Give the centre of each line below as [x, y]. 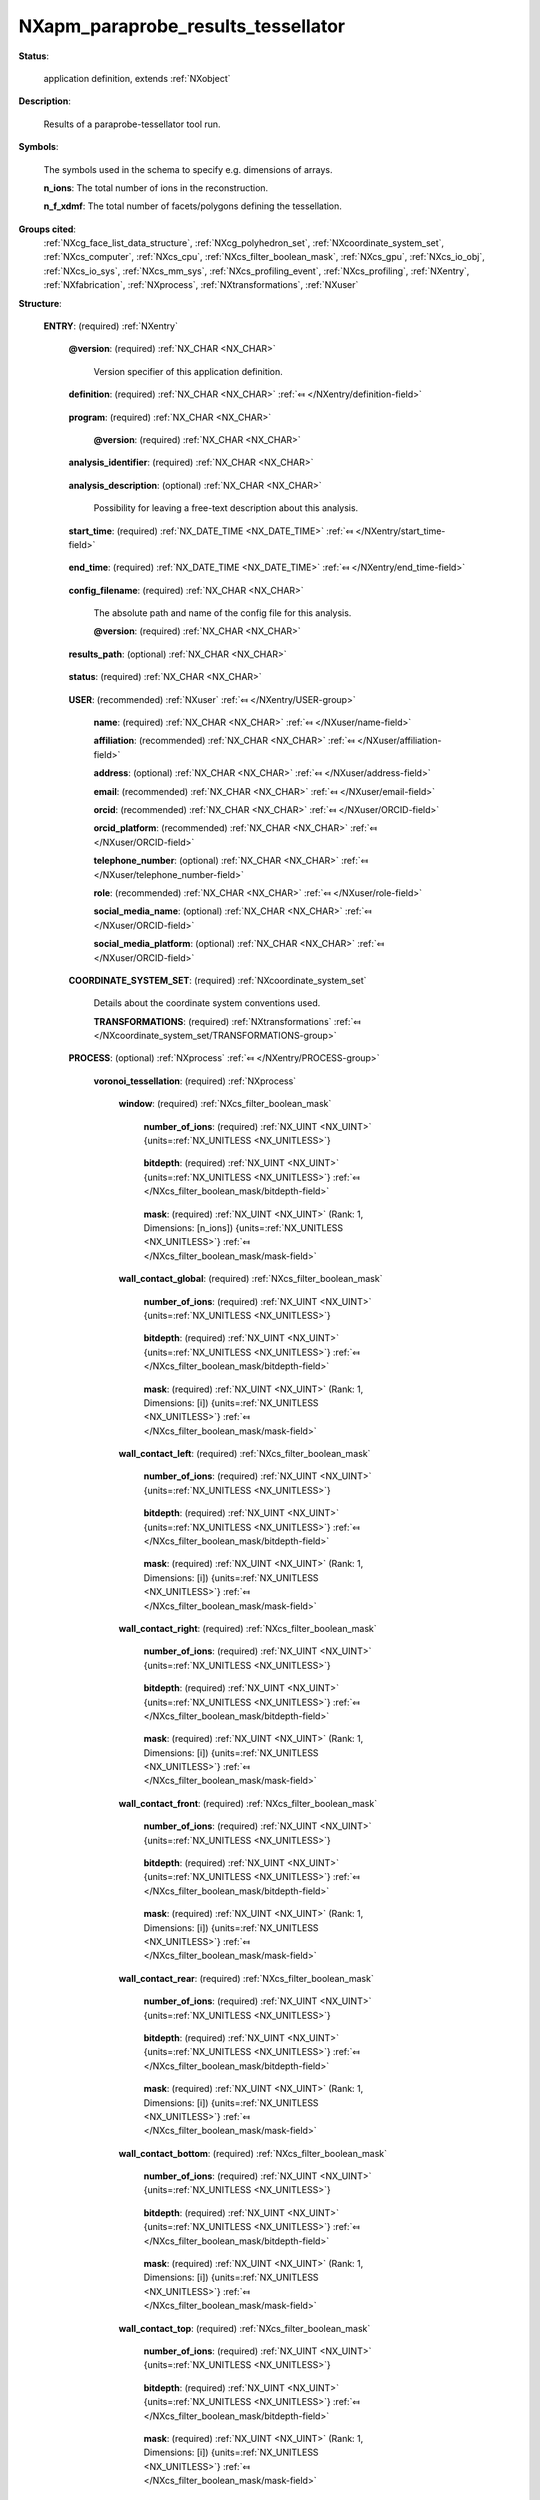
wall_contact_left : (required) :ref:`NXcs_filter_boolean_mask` [244, 1454]
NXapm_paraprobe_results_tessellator [182, 26]
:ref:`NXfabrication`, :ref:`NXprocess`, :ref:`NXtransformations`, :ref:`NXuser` [201, 285]
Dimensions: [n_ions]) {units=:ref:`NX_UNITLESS [243, 1227]
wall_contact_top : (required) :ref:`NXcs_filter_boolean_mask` [244, 2328]
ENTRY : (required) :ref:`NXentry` [111, 326]
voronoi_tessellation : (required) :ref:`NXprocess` [195, 1081]
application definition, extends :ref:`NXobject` [137, 78]
